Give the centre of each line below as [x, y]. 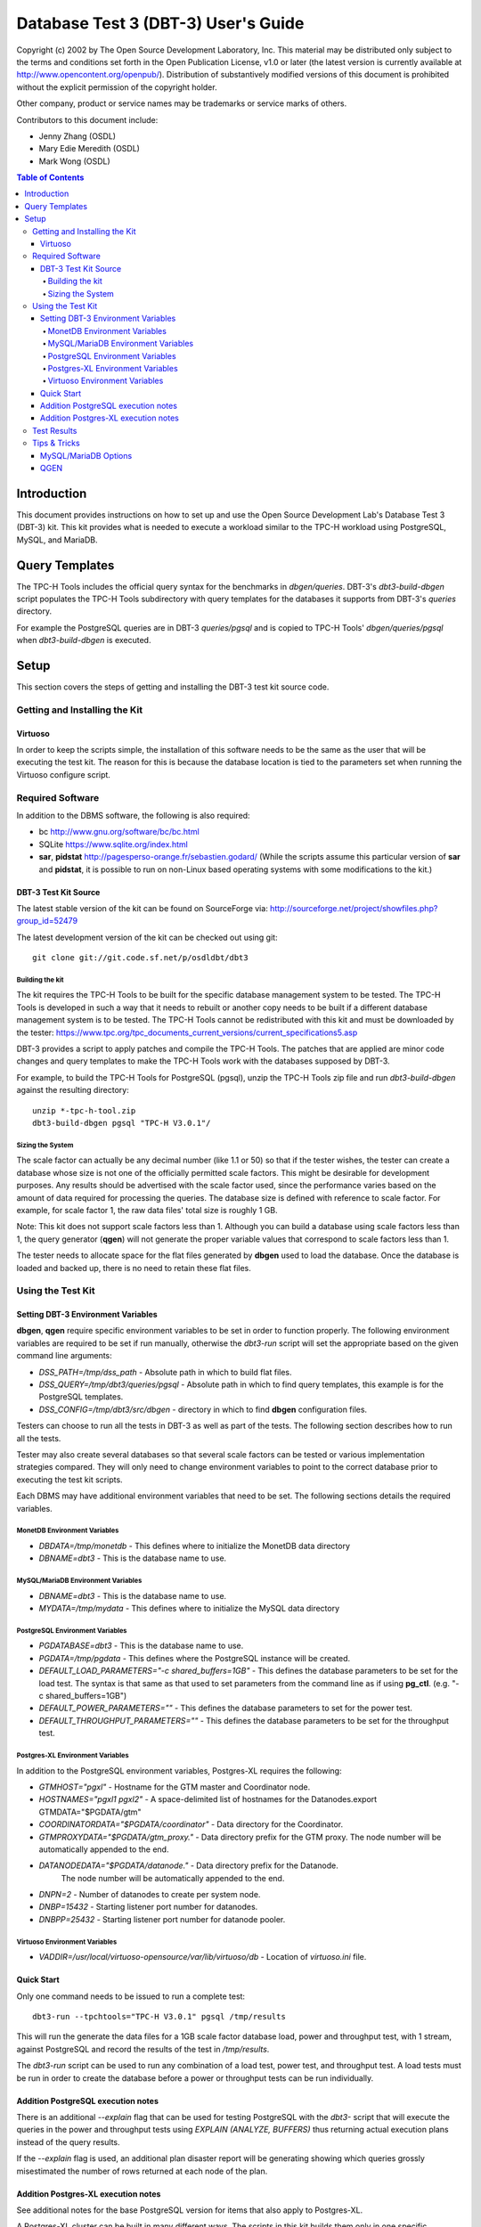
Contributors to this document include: [87, 119]
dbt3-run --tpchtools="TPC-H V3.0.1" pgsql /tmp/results [159, 2016]
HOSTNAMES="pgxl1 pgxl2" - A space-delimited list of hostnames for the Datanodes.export [208, 1799]
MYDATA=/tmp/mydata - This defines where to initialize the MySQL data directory [189, 1609]
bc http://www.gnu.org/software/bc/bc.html [119, 832]
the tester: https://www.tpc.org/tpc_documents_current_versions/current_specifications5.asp [187, 1032]
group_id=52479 [47, 921]
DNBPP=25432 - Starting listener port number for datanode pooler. [162, 1919]
